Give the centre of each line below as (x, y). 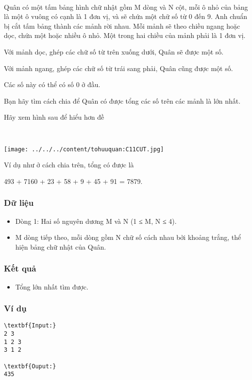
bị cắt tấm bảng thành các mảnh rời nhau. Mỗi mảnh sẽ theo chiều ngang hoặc (122, 26)
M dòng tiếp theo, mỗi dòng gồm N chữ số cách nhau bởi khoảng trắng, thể (128, 237)
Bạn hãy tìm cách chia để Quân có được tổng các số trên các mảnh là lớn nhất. (122, 100)
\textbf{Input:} (30, 326)
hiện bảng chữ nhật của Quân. (61, 246)
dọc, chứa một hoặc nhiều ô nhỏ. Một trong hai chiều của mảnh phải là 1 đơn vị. (125, 35)
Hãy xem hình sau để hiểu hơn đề (54, 117)
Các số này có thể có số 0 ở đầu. (52, 84)
